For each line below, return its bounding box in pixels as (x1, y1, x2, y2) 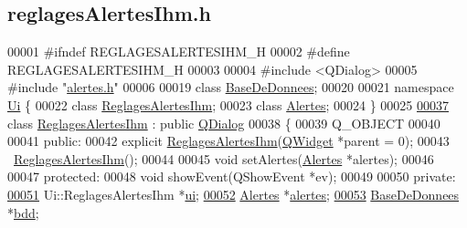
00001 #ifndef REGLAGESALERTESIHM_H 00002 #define (7, 42, 350, 61)
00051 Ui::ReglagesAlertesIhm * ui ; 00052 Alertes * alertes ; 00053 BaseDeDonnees (7, 184, 460, 203)
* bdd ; (7, 202, 39, 222)
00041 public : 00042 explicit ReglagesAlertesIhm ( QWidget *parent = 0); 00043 (7, 131, 450, 150)
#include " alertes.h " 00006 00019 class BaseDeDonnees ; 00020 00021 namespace (7, 78, 454, 97)
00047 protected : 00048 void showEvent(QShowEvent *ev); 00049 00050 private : (7, 167, 456, 186)
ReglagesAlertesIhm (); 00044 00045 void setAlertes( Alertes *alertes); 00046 (14, 149, 434, 168)
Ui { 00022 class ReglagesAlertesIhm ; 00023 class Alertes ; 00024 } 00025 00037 (7, 95, 449, 114)
